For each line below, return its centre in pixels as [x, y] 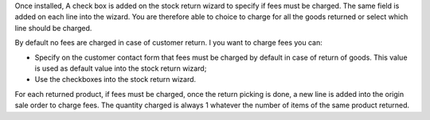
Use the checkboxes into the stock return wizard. [115, 79]
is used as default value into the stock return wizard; [121, 68]
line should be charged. [53, 28]
